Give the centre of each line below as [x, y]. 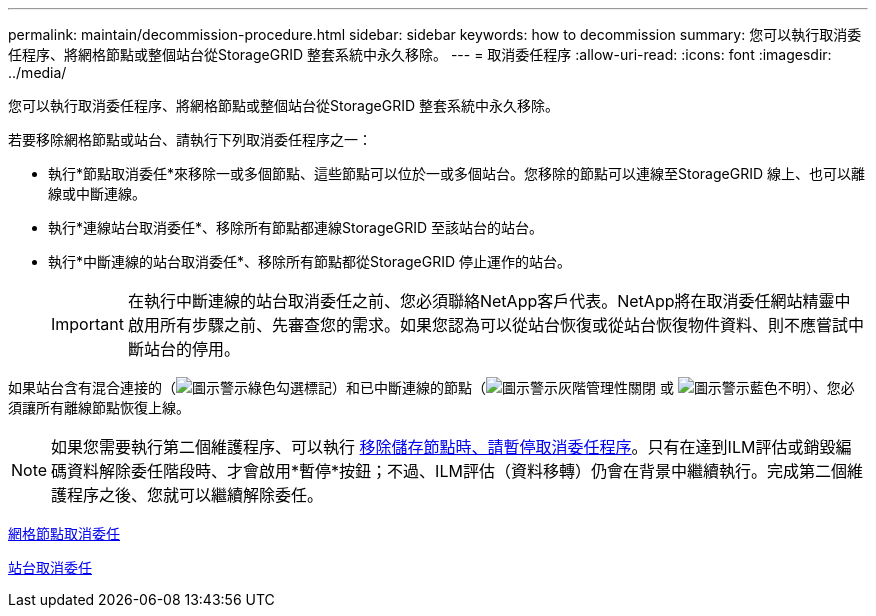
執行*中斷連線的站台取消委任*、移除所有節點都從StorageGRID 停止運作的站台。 [309, 261]
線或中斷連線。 [97, 193]
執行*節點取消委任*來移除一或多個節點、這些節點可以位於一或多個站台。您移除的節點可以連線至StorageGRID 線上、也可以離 [456, 173]
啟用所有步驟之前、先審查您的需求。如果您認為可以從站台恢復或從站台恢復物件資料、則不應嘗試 [487, 325]
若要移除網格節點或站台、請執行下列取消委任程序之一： [190, 139]
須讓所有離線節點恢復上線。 [99, 407]
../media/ [37, 72]
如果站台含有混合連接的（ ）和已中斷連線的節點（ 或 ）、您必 [431, 387]
